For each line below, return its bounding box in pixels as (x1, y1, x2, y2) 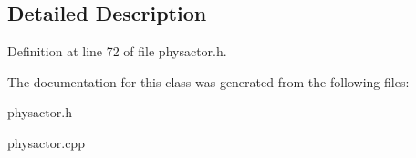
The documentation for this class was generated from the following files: (7, 72, 410, 91)
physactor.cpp (7, 133, 85, 152)
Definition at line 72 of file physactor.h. (7, 42, 227, 61)
